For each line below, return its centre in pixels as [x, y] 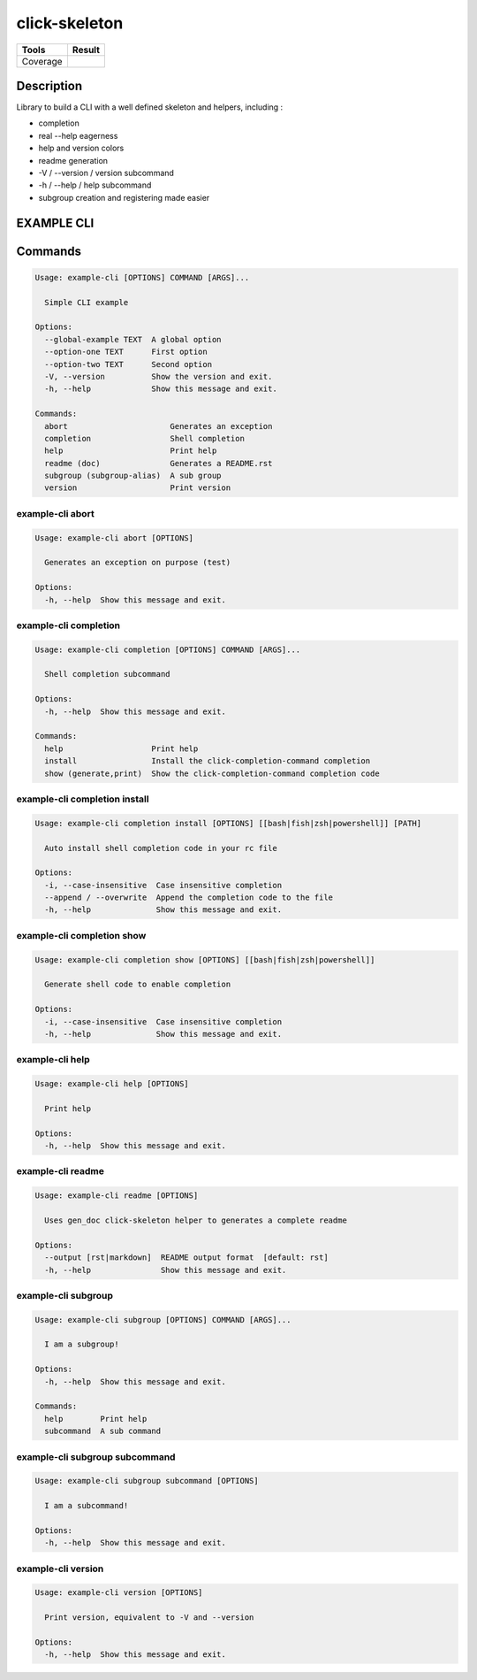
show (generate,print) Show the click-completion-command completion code [212, 773]
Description [49, 85]
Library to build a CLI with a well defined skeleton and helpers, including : [150, 107]
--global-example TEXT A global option [133, 339]
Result [86, 50]
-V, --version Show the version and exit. [159, 376]
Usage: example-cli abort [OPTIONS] [114, 538]
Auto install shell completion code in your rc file [161, 848]
